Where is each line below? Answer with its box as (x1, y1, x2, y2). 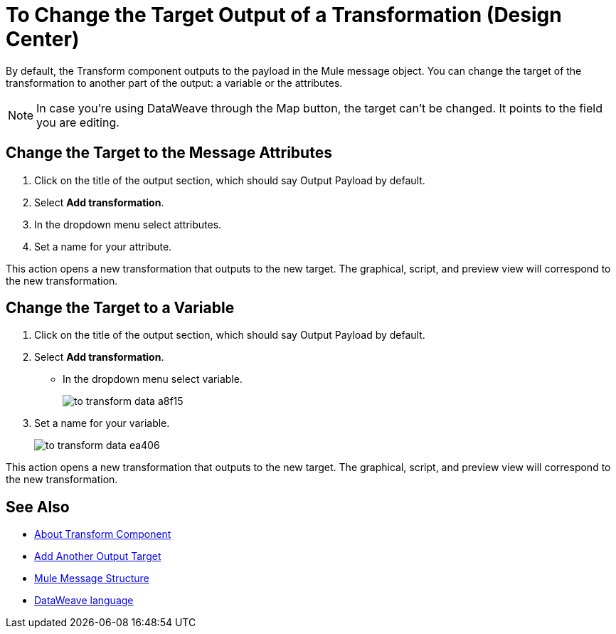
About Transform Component (34, 528, 171, 541)
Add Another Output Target (34, 550, 161, 563)
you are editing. (36, 115, 120, 130)
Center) (6, 27, 80, 51)
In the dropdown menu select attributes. (34, 218, 222, 231)
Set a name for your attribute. (34, 240, 172, 253)
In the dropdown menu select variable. (63, 373, 243, 386)
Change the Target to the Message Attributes (6, 144, 332, 162)
